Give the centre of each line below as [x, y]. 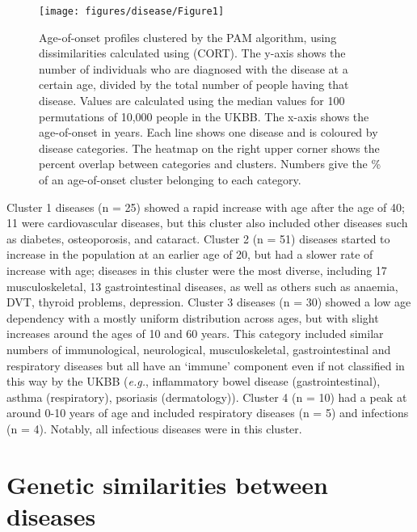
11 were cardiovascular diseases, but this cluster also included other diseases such [207, 223]
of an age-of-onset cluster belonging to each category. [170, 179]
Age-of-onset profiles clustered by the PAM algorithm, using [188, 37]
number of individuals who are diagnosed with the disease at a [194, 68]
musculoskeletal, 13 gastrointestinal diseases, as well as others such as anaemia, [202, 286]
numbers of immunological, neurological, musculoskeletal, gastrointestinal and [199, 349]
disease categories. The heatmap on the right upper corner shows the [209, 148]
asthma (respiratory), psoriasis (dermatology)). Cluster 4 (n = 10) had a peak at [207, 397]
